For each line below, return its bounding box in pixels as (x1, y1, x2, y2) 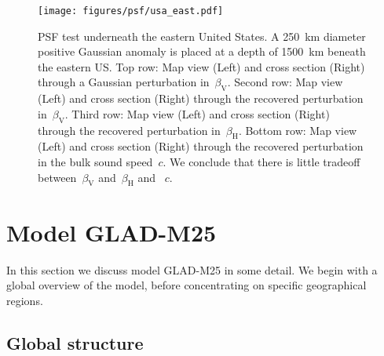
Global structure (6, 330, 144, 354)
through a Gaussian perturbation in (38, 74, 210, 90)
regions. (6, 292, 43, 308)
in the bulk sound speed (38, 154, 153, 170)
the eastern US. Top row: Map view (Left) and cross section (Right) (38, 58, 365, 74)
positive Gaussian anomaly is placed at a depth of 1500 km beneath (38, 43, 366, 60)
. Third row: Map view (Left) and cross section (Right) (64, 105, 330, 122)
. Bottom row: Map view (238, 122, 357, 138)
